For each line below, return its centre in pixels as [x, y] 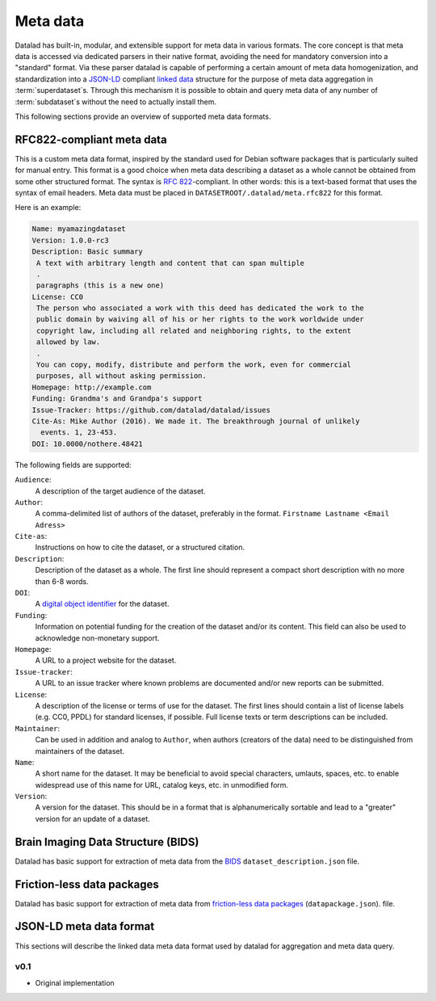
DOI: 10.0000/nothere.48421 [87, 444]
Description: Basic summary [87, 252]
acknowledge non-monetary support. [97, 637]
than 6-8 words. [62, 581]
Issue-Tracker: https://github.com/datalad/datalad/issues [151, 410]
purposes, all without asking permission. [122, 376]
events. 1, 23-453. [79, 433]
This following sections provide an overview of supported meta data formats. [143, 116]
